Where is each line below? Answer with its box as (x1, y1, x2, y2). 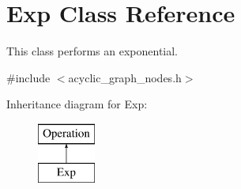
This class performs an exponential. (6, 43, 178, 59)
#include (6, 69, 51, 85)
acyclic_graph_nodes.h (68, 69, 182, 85)
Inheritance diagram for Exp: (6, 96, 148, 112)
